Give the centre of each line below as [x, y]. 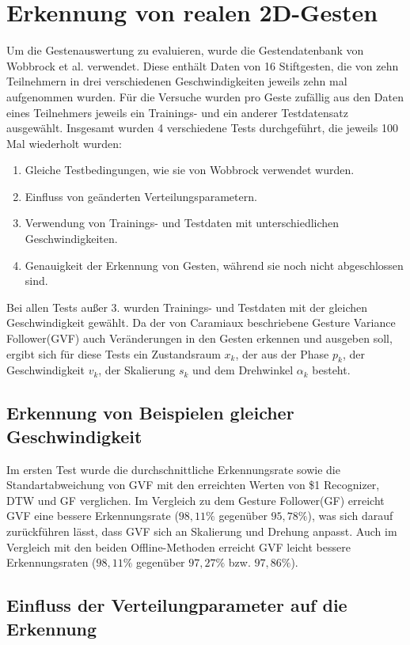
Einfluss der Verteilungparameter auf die [177, 605]
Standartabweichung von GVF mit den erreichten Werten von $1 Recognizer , [193, 485]
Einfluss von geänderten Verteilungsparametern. [141, 196]
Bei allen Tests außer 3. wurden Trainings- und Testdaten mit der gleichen [187, 307]
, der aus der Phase [282, 353]
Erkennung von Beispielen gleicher [150, 413]
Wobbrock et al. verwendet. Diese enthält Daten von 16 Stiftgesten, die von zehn [203, 65]
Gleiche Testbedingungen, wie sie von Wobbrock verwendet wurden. [190, 170]
